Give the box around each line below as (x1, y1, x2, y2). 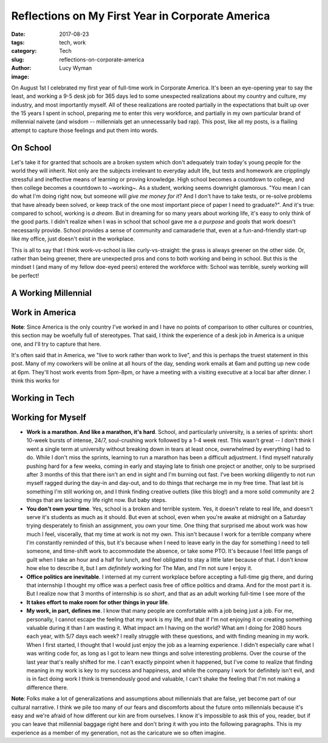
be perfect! (11, 271, 39, 279)
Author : (11, 65, 32, 72)
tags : (11, 38, 25, 46)
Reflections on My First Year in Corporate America (11, 9, 270, 23)
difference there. (26, 683, 69, 691)
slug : (11, 55, 24, 63)
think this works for (11, 377, 60, 385)
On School (11, 142, 52, 153)
